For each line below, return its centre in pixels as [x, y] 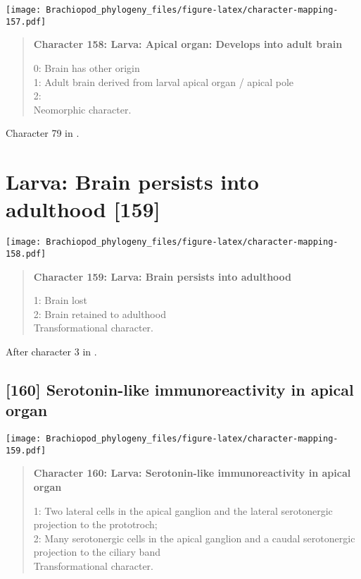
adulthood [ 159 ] [83, 209]
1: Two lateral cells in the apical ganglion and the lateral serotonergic [183, 510]
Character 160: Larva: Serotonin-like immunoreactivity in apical [192, 473]
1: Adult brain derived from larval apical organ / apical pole [164, 81]
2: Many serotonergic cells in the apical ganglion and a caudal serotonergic [194, 538]
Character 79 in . [43, 133]
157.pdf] [26, 22]
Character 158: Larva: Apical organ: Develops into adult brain [188, 44]
